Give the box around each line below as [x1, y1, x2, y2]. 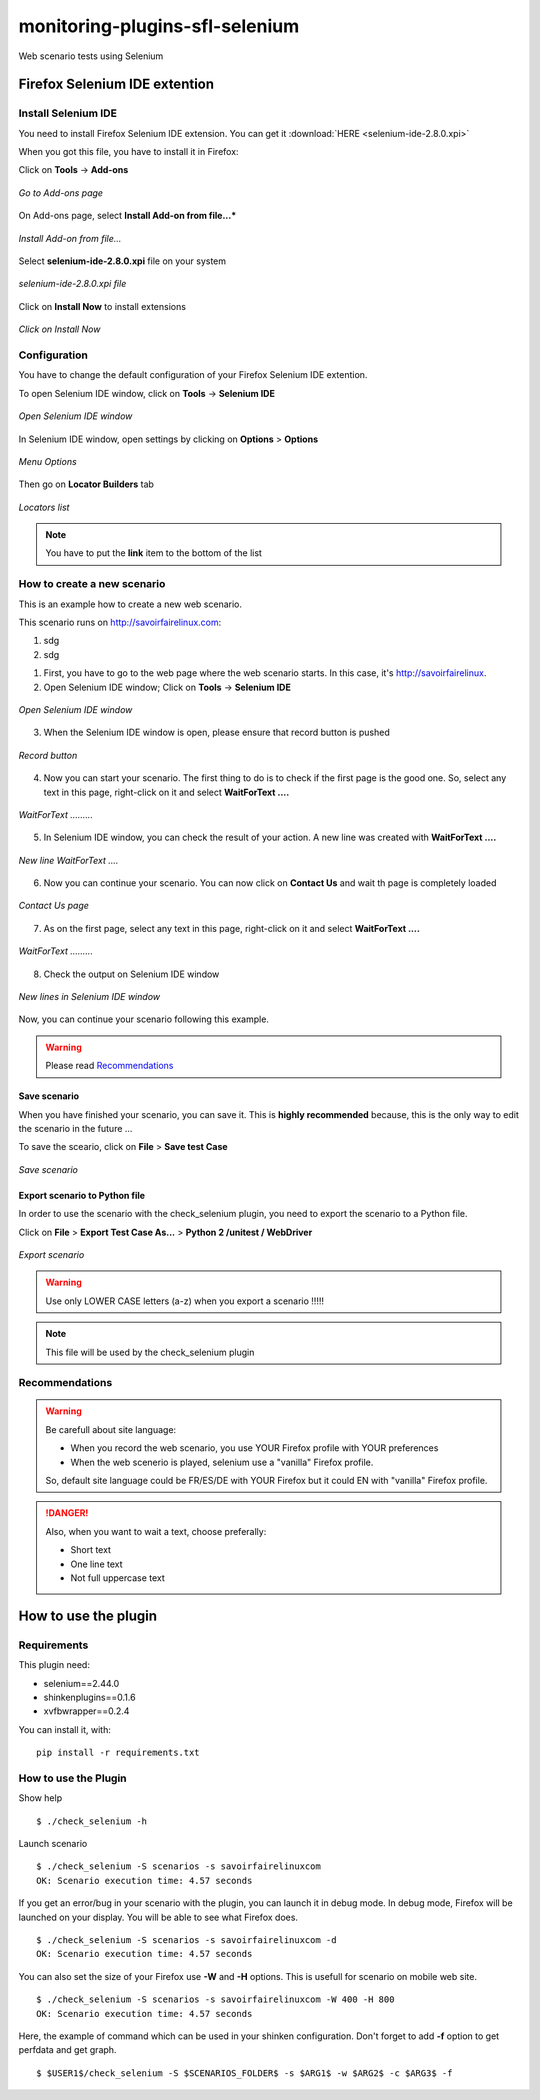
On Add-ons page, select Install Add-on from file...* [18, 210, 237, 222]
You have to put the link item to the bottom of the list [45, 547, 262, 559]
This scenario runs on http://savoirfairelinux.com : [18, 616, 222, 629]
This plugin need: [18, 1659, 90, 1671]
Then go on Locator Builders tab [18, 478, 155, 490]
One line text [70, 1558, 124, 1570]
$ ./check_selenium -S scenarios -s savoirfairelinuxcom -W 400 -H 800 [36, 1994, 395, 2005]
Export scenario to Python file [18, 1189, 145, 1201]
